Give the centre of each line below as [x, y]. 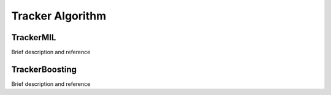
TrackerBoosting [44, 69]
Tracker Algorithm [59, 16]
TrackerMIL [34, 37]
